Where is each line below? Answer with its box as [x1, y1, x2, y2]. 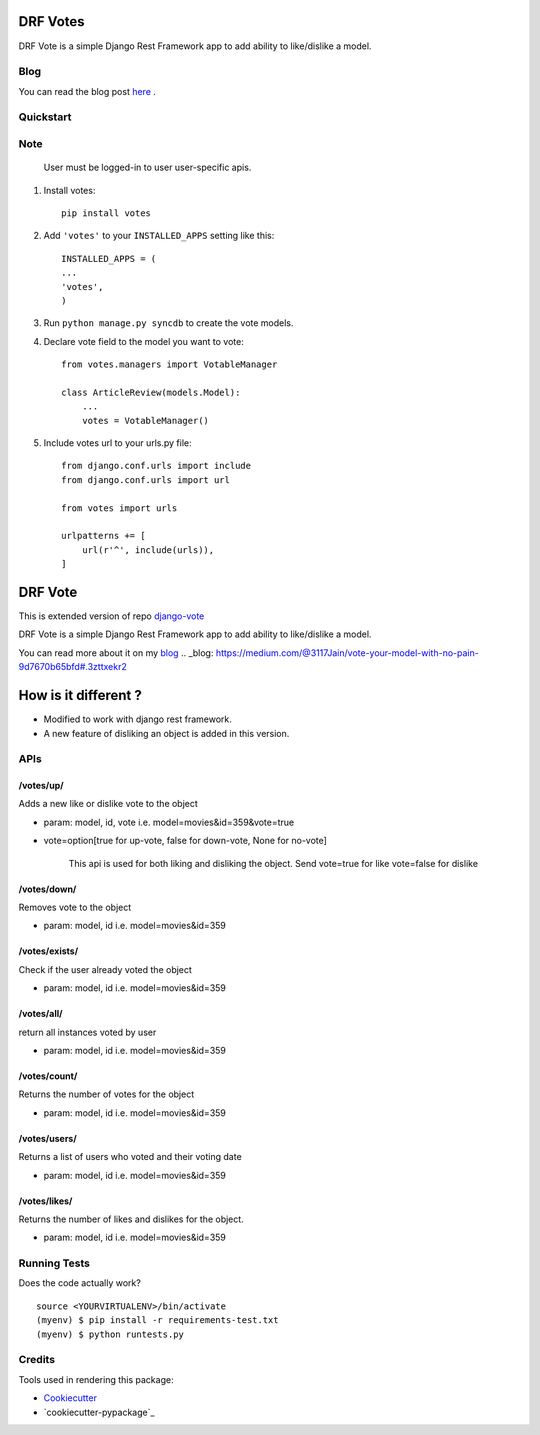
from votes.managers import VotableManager [61, 359, 278, 370]
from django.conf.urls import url [61, 474, 230, 485]
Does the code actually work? [18, 1277, 142, 1289]
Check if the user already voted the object [18, 963, 192, 975]
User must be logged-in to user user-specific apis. [43, 161, 252, 174]
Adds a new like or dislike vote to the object [18, 798, 199, 810]
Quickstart [18, 110, 72, 124]
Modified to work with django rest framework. [43, 713, 232, 725]
